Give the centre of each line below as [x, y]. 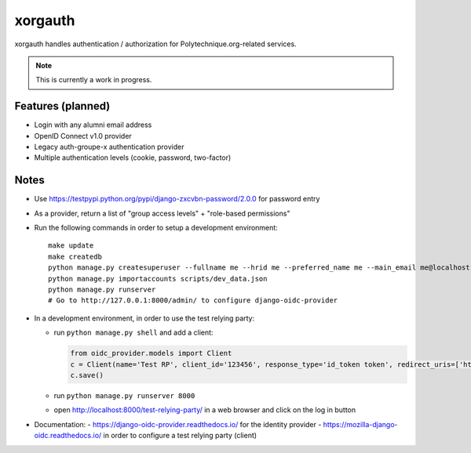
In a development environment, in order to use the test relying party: [144, 318]
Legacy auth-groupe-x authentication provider [109, 147]
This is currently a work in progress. [94, 80]
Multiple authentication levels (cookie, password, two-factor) [133, 158]
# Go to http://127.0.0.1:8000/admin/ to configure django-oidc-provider [193, 301]
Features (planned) [62, 106]
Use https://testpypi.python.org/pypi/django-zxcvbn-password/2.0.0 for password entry [177, 199]
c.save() [87, 375]
